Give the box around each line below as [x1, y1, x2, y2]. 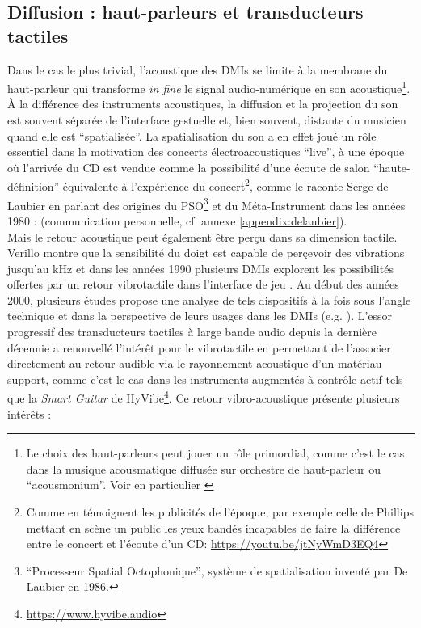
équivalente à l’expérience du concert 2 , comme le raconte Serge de [62, 175, 389, 195]
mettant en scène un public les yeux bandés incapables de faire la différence [26, 519, 401, 536]
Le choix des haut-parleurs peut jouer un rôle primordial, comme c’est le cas [26, 445, 405, 462]
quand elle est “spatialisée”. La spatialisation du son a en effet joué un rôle [7, 127, 377, 144]
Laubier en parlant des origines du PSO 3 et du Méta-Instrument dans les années [7, 194, 406, 213]
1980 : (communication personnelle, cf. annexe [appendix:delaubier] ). [7, 212, 347, 229]
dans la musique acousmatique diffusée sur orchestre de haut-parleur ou [26, 460, 381, 477]
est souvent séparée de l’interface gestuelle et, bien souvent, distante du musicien [7, 112, 406, 129]
